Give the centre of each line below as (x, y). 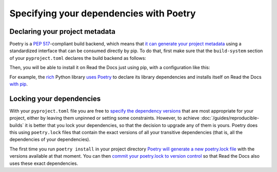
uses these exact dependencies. (44, 163)
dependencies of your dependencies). (50, 139)
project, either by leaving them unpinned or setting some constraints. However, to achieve (104, 118)
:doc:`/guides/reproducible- (230, 118)
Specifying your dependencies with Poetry (103, 13)
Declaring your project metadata (62, 31)
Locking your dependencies (55, 99)
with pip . (19, 84)
